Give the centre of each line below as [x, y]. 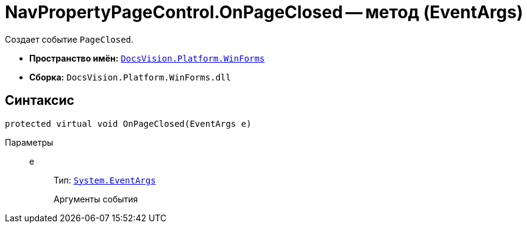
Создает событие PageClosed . [69, 39]
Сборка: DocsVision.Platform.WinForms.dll [130, 77]
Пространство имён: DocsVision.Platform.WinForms [147, 58]
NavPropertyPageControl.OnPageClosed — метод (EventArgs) [264, 12]
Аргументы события [96, 199]
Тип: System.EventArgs [105, 180]
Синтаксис [40, 101]
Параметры [29, 142]
